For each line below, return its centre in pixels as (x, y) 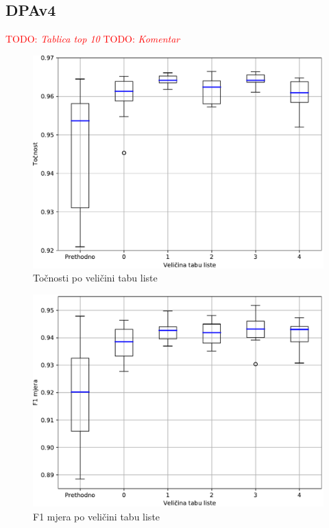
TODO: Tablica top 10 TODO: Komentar (93, 39)
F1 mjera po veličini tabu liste (97, 517)
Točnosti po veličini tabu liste (95, 278)
